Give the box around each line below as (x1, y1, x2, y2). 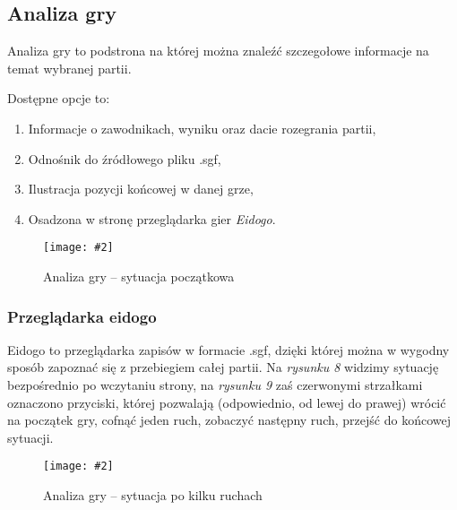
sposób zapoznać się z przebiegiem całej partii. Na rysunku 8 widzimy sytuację (7, 358, 439, 376)
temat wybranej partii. (7, 58, 132, 77)
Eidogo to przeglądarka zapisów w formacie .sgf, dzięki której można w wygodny (7, 340, 450, 359)
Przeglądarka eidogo (7, 305, 157, 327)
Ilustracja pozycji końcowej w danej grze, (28, 179, 254, 198)
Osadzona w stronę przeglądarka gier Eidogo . (28, 209, 276, 228)
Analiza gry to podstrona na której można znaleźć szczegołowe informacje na (7, 41, 429, 60)
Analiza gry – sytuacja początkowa (43, 267, 235, 286)
